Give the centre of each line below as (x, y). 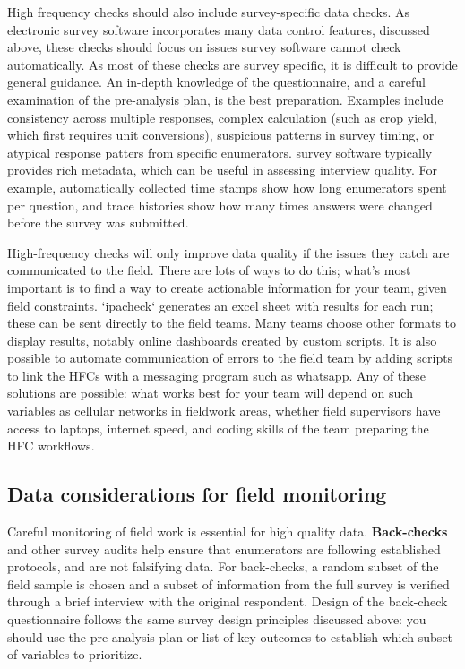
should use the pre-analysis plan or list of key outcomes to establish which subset (230, 636)
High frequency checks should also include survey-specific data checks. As (208, 12)
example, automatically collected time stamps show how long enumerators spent (227, 187)
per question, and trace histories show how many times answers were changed (220, 205)
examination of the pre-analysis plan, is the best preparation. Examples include (225, 99)
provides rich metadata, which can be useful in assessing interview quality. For (222, 170)
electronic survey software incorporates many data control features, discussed (219, 29)
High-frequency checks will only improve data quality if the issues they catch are (228, 252)
